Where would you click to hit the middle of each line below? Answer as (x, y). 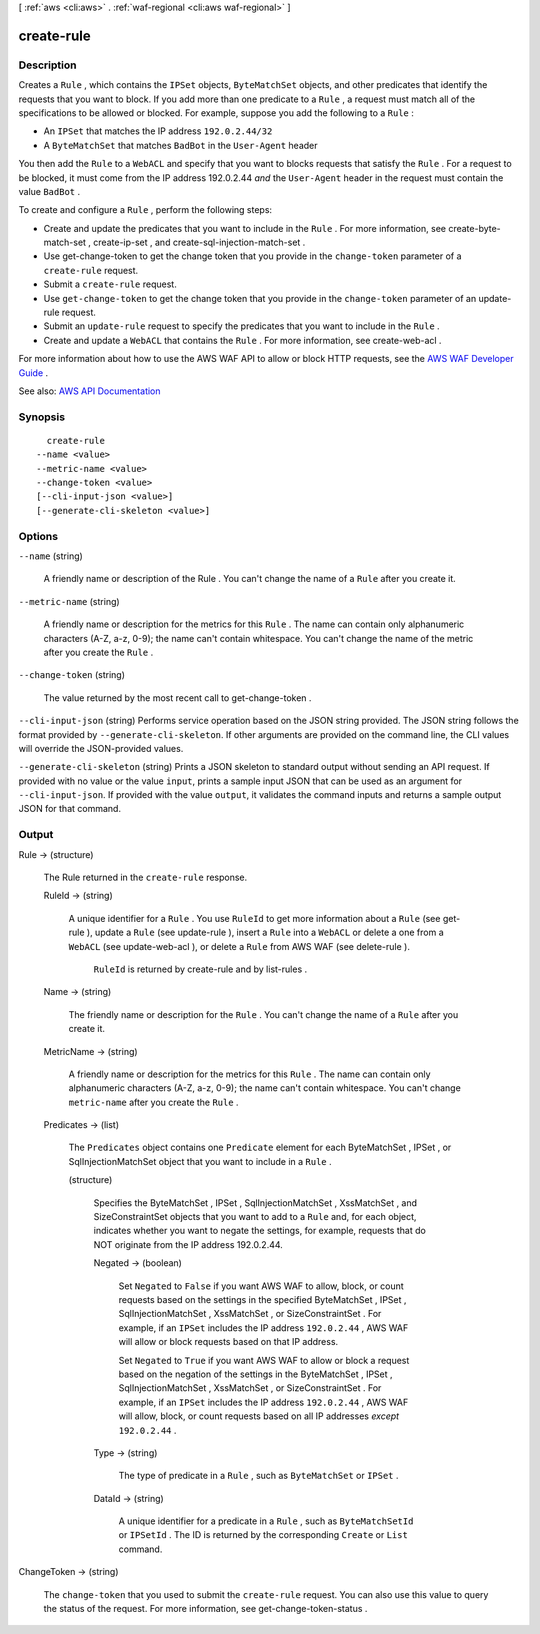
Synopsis (41, 417)
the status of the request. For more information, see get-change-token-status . (205, 1609)
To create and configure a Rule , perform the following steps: (145, 210)
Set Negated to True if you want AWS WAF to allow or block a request (264, 1360)
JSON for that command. (70, 809)
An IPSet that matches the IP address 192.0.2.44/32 (158, 131)
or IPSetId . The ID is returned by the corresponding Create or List (263, 1535)
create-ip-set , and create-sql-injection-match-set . (199, 242)
